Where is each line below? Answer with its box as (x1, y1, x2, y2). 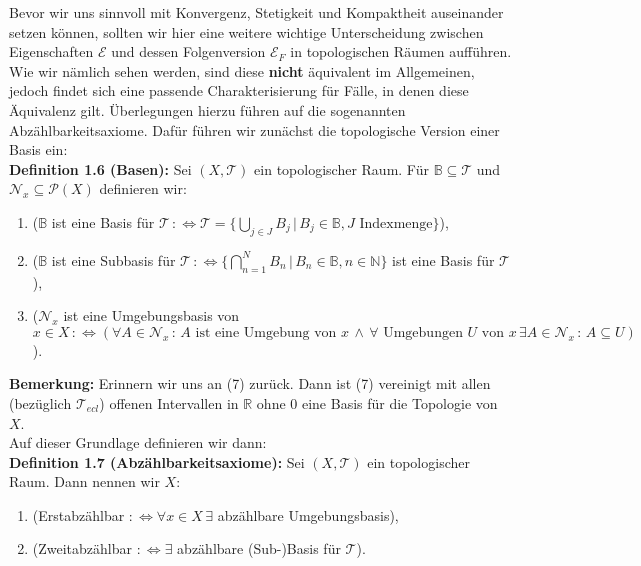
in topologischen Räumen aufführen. (290, 41, 512, 62)
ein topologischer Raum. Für (254, 158, 429, 179)
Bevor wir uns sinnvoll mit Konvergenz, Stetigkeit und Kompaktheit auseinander (9, 2, 504, 22)
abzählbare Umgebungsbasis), (217, 504, 399, 525)
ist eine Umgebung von (195, 325, 337, 340)
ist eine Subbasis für (51, 249, 176, 270)
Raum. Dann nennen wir (9, 471, 160, 492)
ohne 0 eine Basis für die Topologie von (256, 392, 498, 413)
